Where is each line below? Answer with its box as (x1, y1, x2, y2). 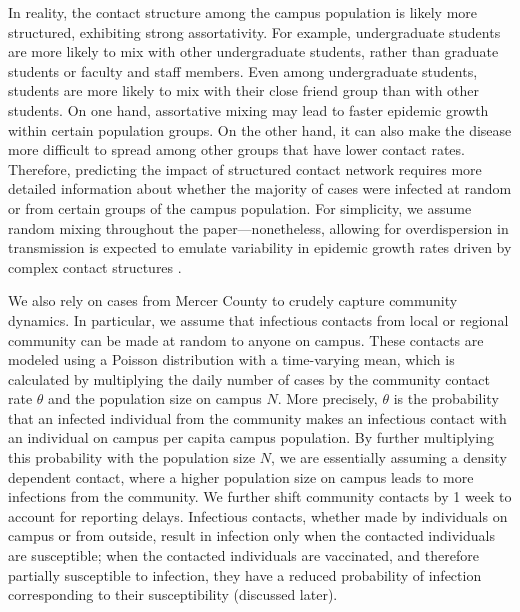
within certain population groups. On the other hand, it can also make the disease (8, 119, 512, 140)
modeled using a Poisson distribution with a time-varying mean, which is (8, 349, 455, 370)
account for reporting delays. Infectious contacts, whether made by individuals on (8, 505, 508, 526)
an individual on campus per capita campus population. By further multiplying (8, 427, 494, 448)
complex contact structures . (8, 256, 182, 277)
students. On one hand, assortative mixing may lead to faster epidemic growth (8, 99, 489, 120)
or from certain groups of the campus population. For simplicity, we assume (8, 197, 472, 218)
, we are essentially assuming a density (271, 447, 507, 468)
